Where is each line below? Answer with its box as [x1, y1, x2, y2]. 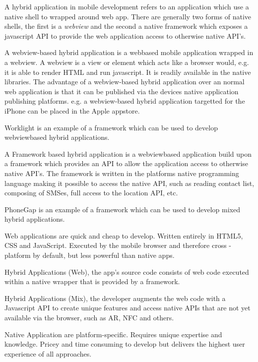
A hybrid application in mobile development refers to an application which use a [4, 1, 249, 11]
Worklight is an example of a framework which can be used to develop [4, 122, 218, 132]
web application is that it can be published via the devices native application [4, 86, 239, 96]
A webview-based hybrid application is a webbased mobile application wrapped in [4, 47, 254, 58]
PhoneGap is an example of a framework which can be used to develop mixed [4, 204, 240, 214]
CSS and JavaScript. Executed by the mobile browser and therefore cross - [4, 240, 232, 250]
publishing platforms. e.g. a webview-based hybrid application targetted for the [4, 96, 245, 106]
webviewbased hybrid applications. [4, 132, 110, 142]
